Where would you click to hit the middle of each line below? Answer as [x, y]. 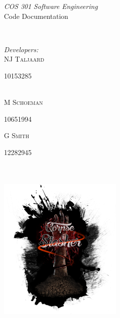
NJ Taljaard [24, 59]
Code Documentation [36, 16]
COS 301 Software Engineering [51, 6]
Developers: [21, 49]
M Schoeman [23, 102]
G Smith [17, 135]
